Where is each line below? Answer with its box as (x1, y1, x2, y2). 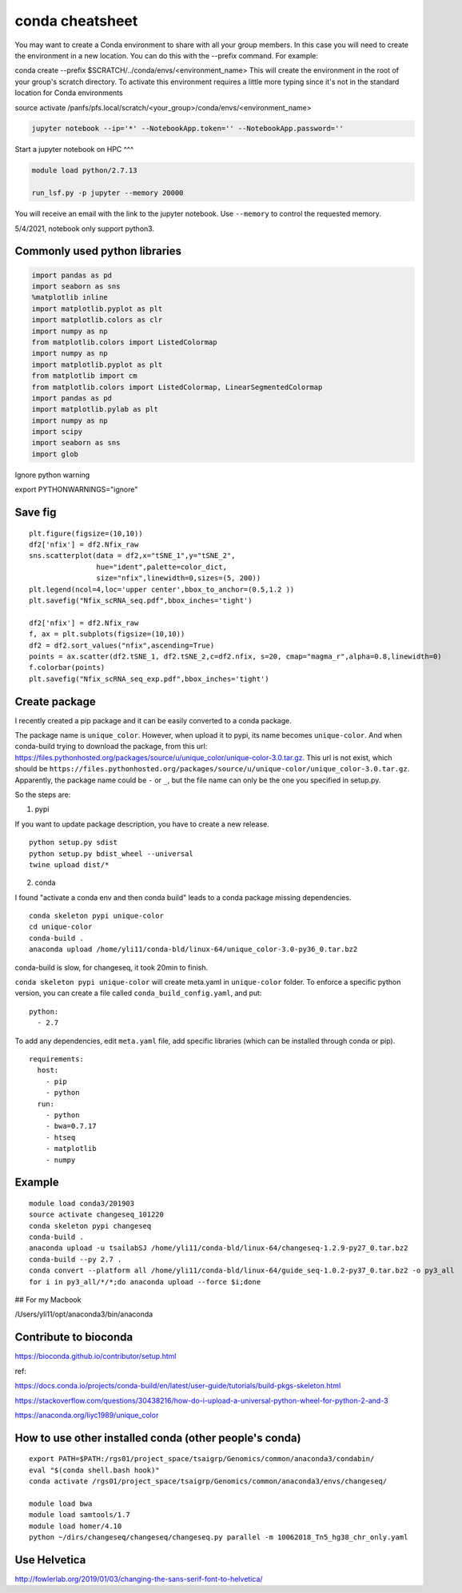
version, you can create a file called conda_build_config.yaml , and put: (14, 988, 262, 998)
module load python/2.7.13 (31, 166, 137, 175)
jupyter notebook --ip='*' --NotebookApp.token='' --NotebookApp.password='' (31, 124, 344, 133)
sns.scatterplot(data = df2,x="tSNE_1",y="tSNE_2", (29, 552, 236, 560)
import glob (31, 449, 79, 459)
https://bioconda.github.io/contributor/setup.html (14, 1352, 177, 1361)
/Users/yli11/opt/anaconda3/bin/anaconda (14, 1309, 153, 1319)
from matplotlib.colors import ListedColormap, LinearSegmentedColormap (31, 382, 323, 392)
